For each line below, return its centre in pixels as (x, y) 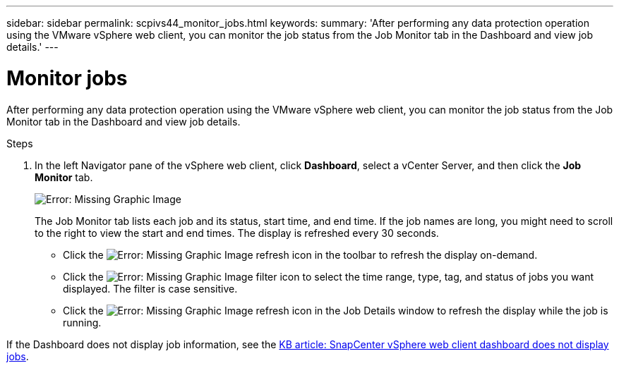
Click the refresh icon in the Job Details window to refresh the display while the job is (336, 310)
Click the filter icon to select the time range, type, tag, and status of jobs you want (329, 276)
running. (82, 322)
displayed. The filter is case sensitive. (150, 288)
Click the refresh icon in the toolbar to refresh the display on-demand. (300, 254)
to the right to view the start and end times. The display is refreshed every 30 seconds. (237, 233)
